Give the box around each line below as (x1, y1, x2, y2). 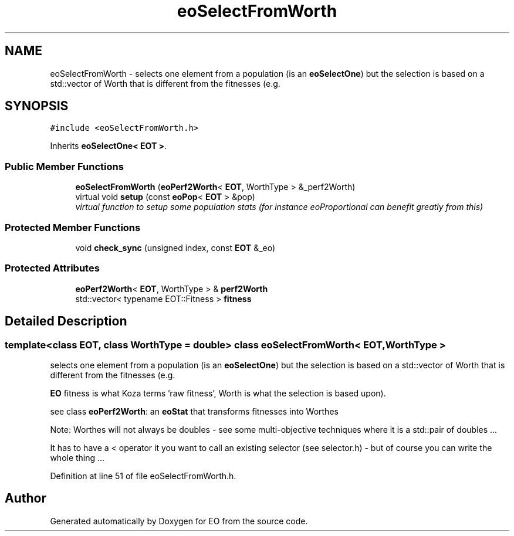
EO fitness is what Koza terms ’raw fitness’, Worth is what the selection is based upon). (50, 388, 386, 398)
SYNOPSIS (5, 99, 69, 114)
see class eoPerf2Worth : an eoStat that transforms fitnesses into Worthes (50, 406, 339, 416)
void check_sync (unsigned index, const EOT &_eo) (75, 242, 276, 253)
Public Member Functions (5, 160, 124, 172)
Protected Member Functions (5, 221, 141, 233)
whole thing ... (50, 452, 105, 463)
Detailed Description (5, 314, 127, 329)
